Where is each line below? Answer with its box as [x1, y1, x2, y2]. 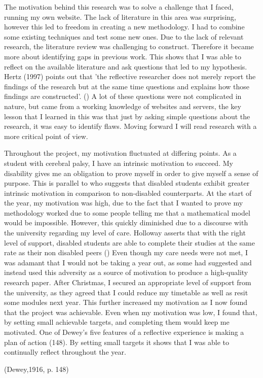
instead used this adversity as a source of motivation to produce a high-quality [4, 267, 248, 278]
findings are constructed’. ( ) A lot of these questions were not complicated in [4, 91, 242, 101]
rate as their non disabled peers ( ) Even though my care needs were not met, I [4, 247, 248, 258]
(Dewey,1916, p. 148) [4, 363, 69, 374]
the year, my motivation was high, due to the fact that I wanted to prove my [4, 197, 243, 208]
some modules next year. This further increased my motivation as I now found [4, 297, 248, 307]
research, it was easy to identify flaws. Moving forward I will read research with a [4, 121, 257, 131]
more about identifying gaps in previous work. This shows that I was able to [4, 51, 242, 61]
